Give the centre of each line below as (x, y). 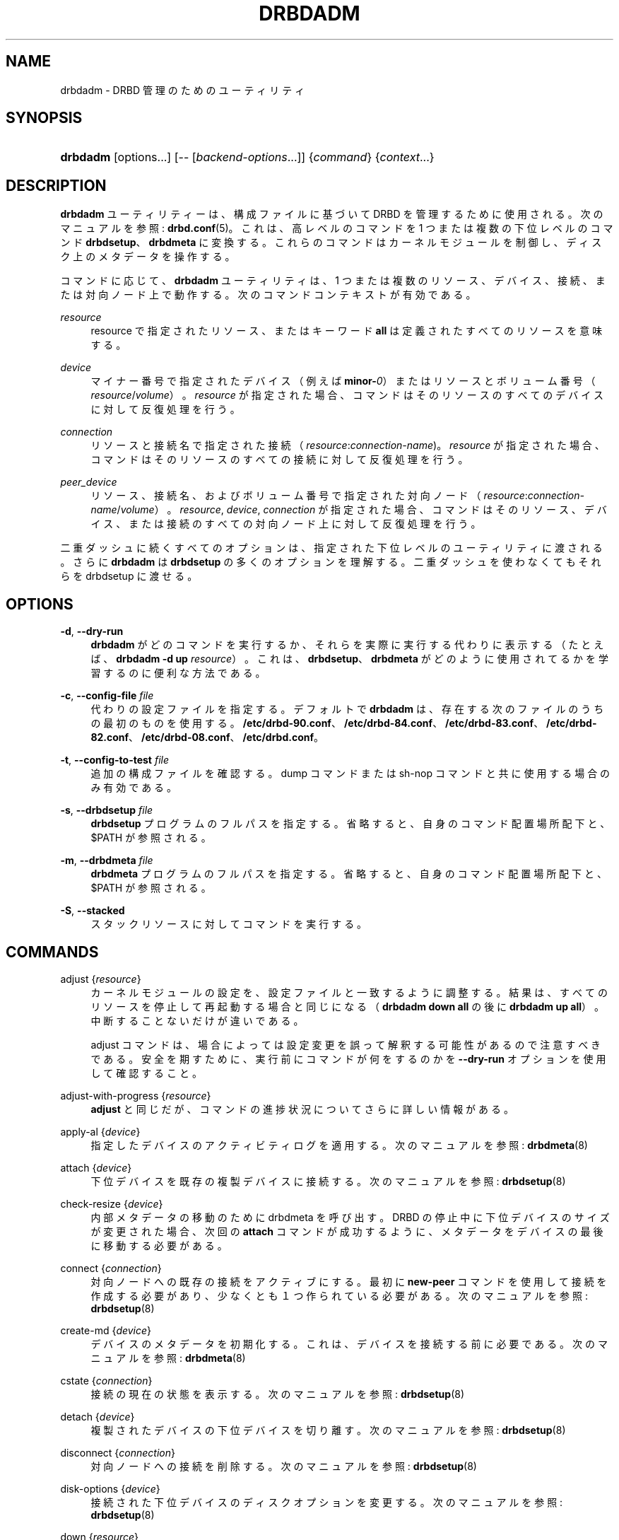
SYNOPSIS (44, 118)
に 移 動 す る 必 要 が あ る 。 (159, 1245)
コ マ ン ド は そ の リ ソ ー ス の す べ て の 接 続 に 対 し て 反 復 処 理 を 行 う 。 (279, 460)
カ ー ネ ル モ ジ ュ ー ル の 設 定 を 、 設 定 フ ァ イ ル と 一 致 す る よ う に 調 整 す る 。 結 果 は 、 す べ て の (349, 992)
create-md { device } (106, 1330)
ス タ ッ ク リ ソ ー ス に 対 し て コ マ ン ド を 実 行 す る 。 (229, 924)
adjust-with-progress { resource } (136, 1095)
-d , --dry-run (92, 631)
